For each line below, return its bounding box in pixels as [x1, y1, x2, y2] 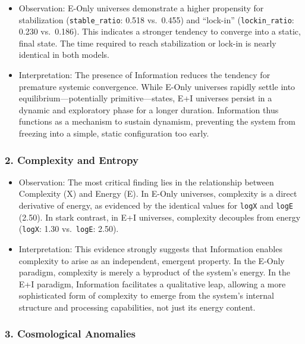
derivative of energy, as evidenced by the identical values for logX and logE [18, 199, 294, 211]
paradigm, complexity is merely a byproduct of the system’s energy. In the [18, 266, 291, 278]
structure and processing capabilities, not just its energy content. [18, 300, 256, 313]
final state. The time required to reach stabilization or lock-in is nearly [18, 36, 276, 49]
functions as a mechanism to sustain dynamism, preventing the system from [18, 115, 295, 128]
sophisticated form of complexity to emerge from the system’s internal [18, 289, 274, 302]
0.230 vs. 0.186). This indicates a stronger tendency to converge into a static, [18, 25, 301, 38]
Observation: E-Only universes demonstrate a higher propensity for [18, 2, 264, 14]
